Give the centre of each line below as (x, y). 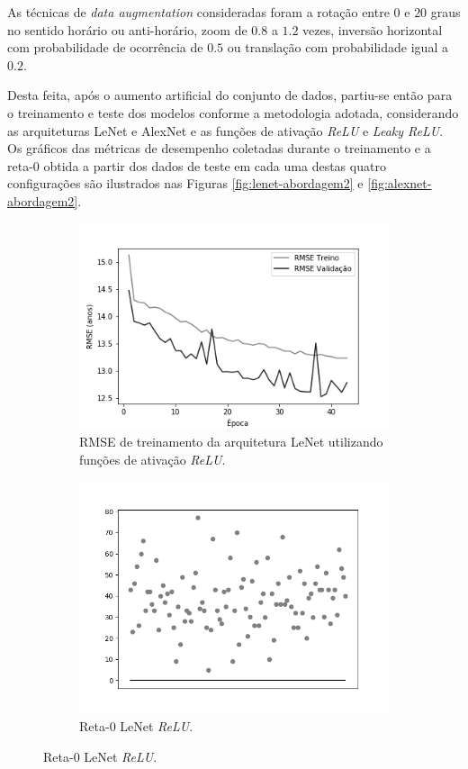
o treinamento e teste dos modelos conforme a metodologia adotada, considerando (233, 112)
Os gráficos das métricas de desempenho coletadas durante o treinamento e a (219, 148)
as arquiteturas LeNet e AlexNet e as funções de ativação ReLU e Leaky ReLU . (225, 130)
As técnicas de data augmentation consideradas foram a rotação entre (198, 12)
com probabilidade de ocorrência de (105, 47)
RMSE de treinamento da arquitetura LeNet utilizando (231, 442)
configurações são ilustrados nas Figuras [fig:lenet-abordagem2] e (185, 183)
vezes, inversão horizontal (373, 29)
